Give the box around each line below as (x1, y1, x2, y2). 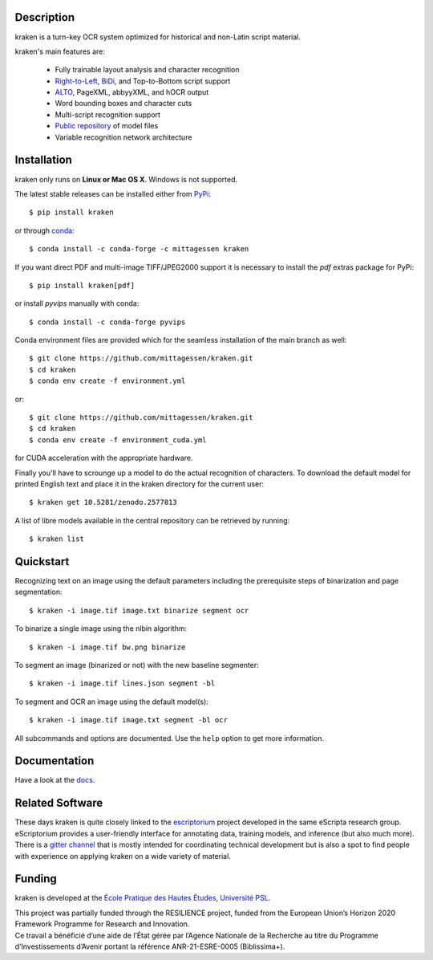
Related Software (14, 796, 103, 810)
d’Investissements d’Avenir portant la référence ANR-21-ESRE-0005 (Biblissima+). (14, 942, 285, 951)
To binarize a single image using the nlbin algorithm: (14, 624, 188, 633)
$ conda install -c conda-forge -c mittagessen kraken (29, 245, 249, 254)
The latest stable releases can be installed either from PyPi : (14, 189, 212, 198)
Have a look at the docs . (14, 775, 95, 785)
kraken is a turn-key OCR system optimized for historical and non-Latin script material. (14, 32, 301, 42)
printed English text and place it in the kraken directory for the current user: (14, 478, 265, 489)
